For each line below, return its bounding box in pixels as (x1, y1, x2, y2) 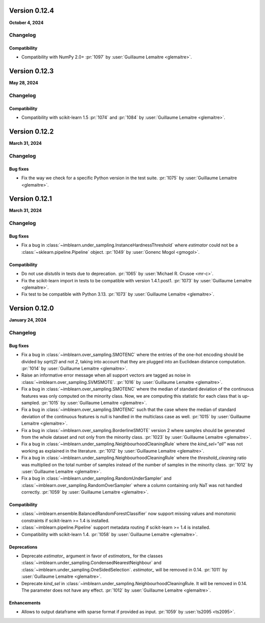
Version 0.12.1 (9, 194, 52, 203)
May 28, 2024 (9, 80, 39, 86)
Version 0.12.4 (9, 6, 54, 15)
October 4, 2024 (9, 20, 44, 26)
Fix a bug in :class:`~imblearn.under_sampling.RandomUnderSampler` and (21, 475, 172, 481)
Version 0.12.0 (9, 304, 54, 313)
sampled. (21, 400, 40, 406)
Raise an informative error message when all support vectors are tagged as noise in (21, 372, 191, 378)
